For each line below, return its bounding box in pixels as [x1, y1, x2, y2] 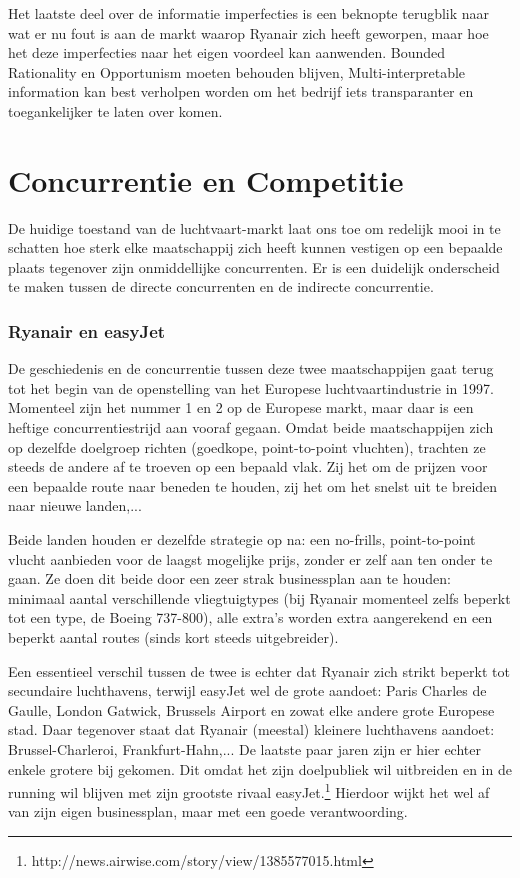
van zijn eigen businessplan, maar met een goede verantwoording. [8, 801, 408, 822]
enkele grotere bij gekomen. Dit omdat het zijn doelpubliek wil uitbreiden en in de [8, 758, 512, 779]
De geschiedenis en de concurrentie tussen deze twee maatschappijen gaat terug [8, 358, 494, 379]
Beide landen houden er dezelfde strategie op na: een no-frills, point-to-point [8, 529, 476, 550]
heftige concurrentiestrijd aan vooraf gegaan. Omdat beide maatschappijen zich [8, 417, 494, 438]
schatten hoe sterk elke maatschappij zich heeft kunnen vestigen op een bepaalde [8, 237, 503, 258]
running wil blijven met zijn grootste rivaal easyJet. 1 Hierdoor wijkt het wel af [8, 779, 490, 802]
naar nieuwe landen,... [8, 495, 142, 516]
